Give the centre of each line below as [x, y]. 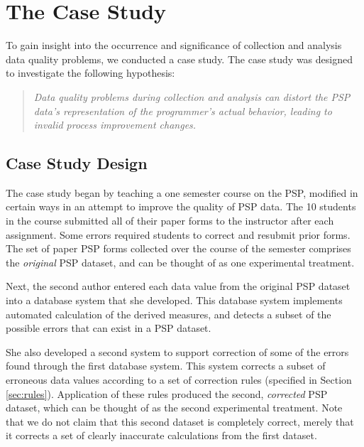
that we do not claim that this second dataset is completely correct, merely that [180, 421]
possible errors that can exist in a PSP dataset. [109, 328]
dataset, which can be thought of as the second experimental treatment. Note [174, 408]
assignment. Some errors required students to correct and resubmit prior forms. [178, 234]
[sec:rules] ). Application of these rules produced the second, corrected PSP [167, 393]
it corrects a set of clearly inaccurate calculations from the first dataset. [161, 435]
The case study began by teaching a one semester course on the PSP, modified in [182, 192]
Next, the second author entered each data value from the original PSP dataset [178, 286]
